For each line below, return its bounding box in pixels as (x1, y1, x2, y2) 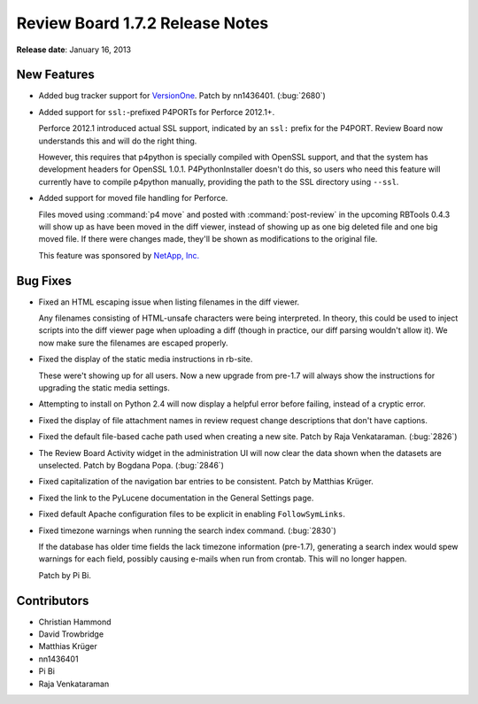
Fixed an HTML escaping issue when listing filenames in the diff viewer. (38, 297, 300, 307)
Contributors (16, 593, 89, 608)
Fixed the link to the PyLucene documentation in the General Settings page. (38, 492, 314, 503)
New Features (16, 67, 95, 82)
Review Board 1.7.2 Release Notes (16, 13, 269, 33)
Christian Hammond (38, 616, 112, 627)
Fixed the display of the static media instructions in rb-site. (38, 354, 253, 365)
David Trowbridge (38, 629, 104, 639)
